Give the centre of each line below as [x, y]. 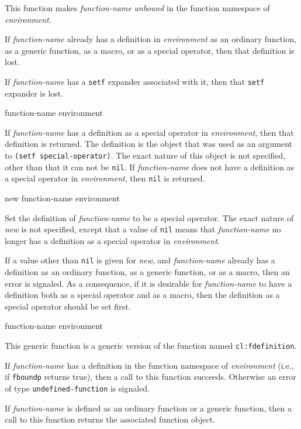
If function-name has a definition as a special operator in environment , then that [149, 132]
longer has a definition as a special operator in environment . [112, 240]
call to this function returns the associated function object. [110, 419]
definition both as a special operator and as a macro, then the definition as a [142, 295]
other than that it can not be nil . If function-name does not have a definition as [150, 167]
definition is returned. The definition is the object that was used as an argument [149, 144]
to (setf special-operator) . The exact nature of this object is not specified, [145, 155]
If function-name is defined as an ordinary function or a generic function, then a [148, 408]
